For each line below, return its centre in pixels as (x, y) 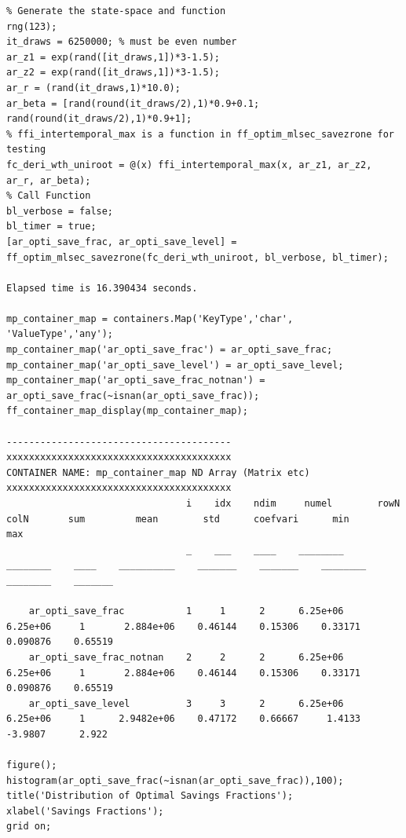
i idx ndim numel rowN (293, 503)
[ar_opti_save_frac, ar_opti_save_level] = (122, 242)
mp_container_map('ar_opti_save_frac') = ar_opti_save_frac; (170, 350)
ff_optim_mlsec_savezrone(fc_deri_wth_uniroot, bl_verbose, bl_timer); (198, 257)
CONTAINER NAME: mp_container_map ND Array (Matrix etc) (158, 472)
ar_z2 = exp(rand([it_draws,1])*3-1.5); (113, 73)
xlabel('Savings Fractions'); (85, 811)
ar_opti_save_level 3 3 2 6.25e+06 (186, 703)
